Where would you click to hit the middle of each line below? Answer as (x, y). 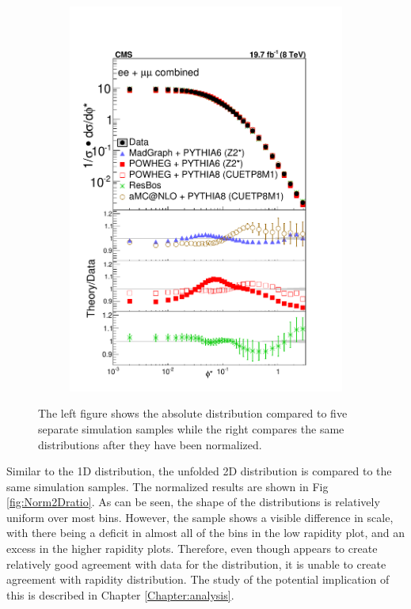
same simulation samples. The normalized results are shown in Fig (167, 486)
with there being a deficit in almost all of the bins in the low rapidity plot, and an (206, 533)
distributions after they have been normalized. (150, 444)
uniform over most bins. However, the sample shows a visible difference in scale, (200, 517)
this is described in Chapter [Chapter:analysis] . (120, 594)
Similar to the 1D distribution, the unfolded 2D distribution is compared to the (199, 471)
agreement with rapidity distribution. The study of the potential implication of (198, 579)
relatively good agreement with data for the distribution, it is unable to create (196, 564)
